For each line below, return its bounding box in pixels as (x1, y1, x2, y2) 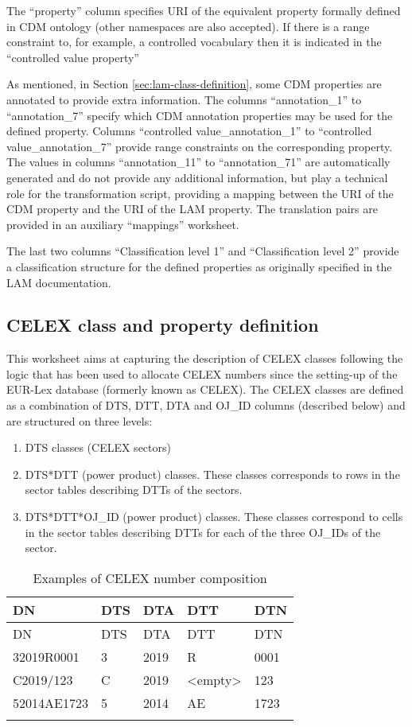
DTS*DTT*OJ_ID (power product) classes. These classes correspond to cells (25, 508, 403, 525)
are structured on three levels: (6, 412, 153, 429)
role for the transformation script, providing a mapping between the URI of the (6, 185, 394, 201)
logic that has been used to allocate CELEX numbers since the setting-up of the (6, 365, 398, 382)
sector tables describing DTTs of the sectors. (25, 481, 243, 498)
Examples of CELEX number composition (33, 568, 267, 587)
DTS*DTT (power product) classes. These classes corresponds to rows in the (25, 465, 400, 482)
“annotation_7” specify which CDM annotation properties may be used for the (6, 107, 393, 123)
